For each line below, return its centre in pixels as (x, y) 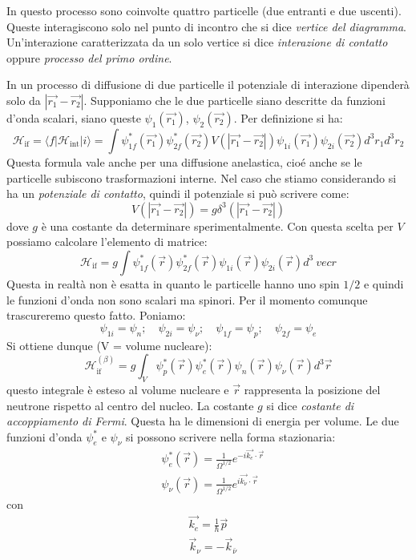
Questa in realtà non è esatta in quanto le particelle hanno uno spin (173, 283)
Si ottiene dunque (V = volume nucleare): (109, 345)
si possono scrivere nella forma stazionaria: (230, 436)
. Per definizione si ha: (288, 117)
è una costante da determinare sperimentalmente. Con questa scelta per (217, 226)
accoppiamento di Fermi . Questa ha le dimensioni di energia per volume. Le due (203, 421)
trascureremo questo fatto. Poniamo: (96, 315)
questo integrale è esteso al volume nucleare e (118, 389)
